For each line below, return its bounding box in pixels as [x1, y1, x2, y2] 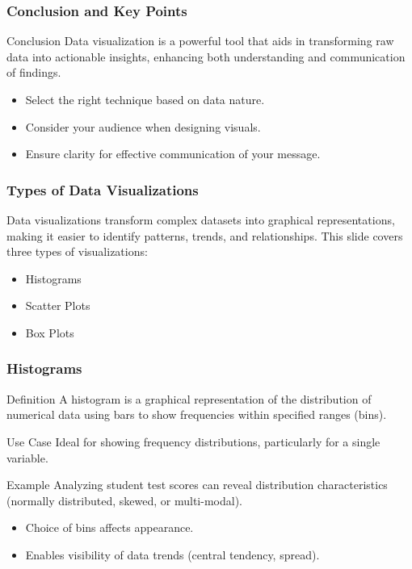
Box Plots [25, 324, 74, 341]
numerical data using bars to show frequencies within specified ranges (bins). [6, 406, 387, 423]
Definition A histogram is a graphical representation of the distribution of [6, 390, 372, 407]
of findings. [6, 64, 61, 81]
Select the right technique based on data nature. [25, 91, 265, 107]
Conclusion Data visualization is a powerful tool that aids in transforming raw [6, 32, 394, 49]
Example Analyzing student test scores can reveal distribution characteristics [6, 476, 388, 493]
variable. [6, 449, 48, 466]
